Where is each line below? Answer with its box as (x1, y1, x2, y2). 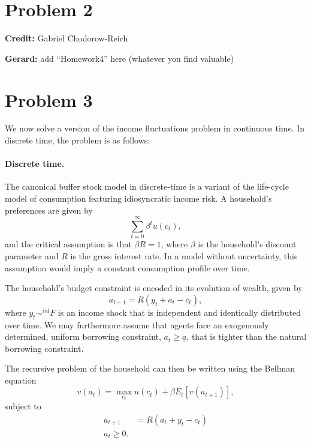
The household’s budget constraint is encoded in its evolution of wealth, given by (5, 282, 303, 294)
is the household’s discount (198, 238, 297, 250)
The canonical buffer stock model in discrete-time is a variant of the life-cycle (5, 180, 289, 193)
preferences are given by (5, 203, 93, 216)
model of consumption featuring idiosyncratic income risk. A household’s (5, 192, 272, 205)
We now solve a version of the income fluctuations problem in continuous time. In (5, 122, 305, 134)
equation (5, 373, 37, 386)
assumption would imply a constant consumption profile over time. (5, 261, 250, 274)
